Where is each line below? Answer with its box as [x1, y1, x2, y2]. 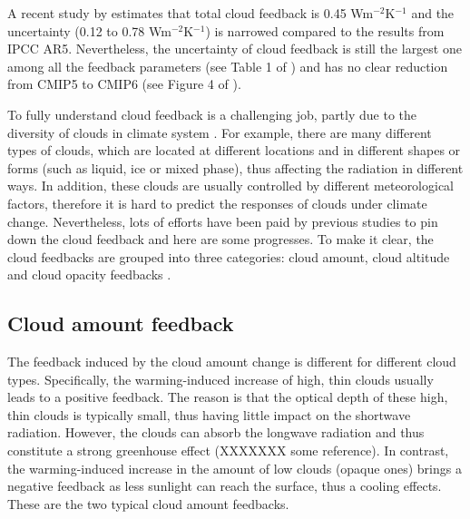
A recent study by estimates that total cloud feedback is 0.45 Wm [7, 4, 374, 22]
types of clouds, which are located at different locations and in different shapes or [7, 141, 461, 160]
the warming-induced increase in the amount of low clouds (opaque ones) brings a [7, 458, 462, 477]
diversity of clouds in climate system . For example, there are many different [7, 122, 432, 142]
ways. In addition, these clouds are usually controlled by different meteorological [7, 176, 455, 195]
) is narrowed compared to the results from [205, 21, 445, 40]
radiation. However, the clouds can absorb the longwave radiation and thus [7, 423, 425, 442]
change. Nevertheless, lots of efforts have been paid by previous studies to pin [7, 211, 438, 230]
